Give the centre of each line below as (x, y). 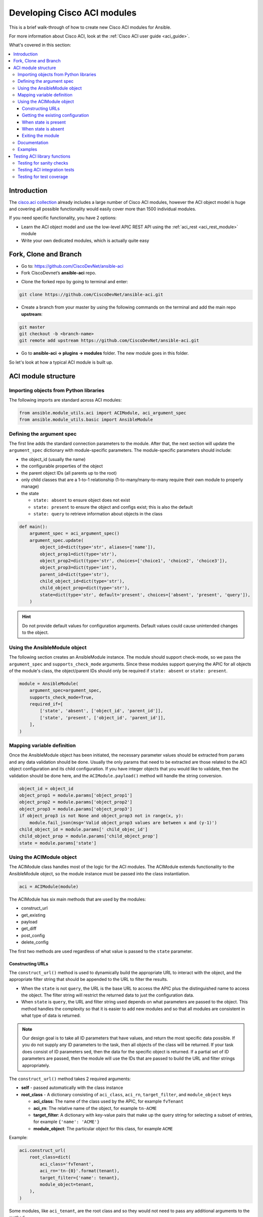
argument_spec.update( (56, 540)
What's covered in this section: (40, 45)
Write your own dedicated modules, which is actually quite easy (85, 240)
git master (32, 327)
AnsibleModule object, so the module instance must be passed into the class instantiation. (99, 873)
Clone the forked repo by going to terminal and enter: (75, 282)
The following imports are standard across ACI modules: (65, 400)
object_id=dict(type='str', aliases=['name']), (98, 547)
